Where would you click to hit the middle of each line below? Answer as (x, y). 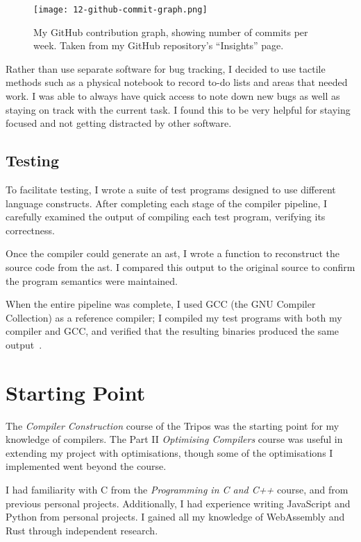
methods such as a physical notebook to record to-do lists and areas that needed (177, 82)
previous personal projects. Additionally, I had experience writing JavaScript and (178, 503)
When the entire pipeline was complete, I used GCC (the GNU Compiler (161, 304)
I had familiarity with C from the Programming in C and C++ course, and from (177, 490)
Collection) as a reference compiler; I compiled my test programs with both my (174, 317)
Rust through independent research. (82, 530)
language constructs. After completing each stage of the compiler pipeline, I (167, 203)
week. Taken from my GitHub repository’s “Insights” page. (159, 45)
